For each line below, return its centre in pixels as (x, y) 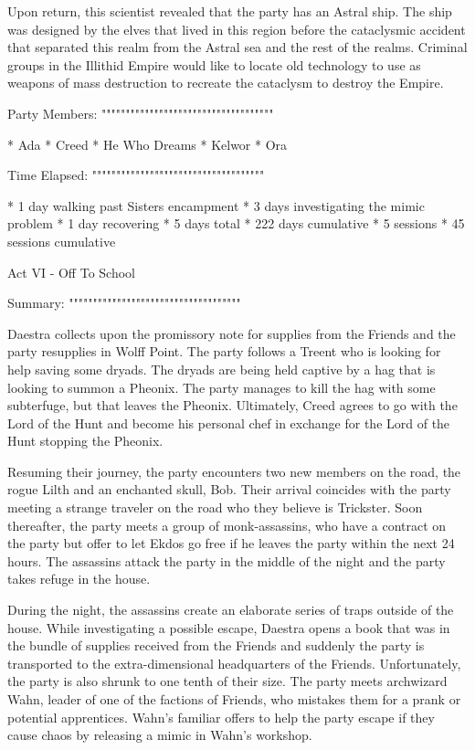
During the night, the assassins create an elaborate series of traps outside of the (231, 610)
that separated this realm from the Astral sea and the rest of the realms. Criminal (237, 47)
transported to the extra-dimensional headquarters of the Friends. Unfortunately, (234, 663)
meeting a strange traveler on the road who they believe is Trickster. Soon (215, 507)
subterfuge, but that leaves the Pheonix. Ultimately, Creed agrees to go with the (232, 405)
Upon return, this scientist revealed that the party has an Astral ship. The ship (230, 11)
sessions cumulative (62, 241)
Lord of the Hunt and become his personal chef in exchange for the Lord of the (229, 423)
